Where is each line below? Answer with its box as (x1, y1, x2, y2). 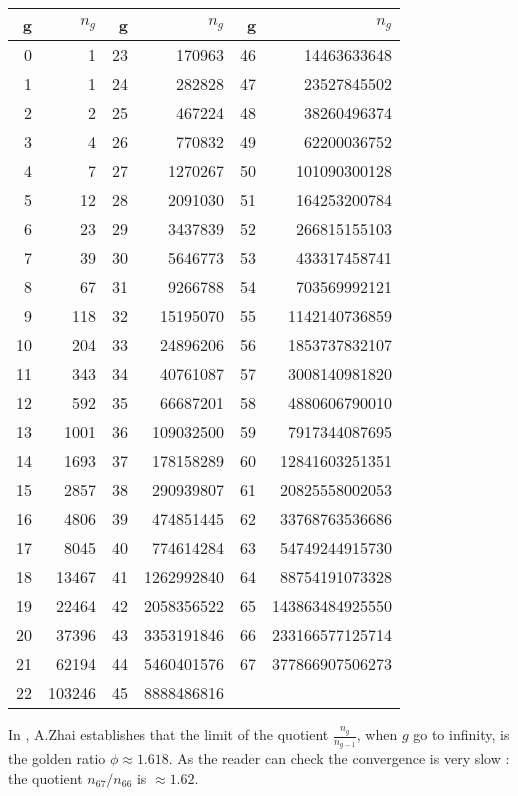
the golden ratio (8, 748, 106, 769)
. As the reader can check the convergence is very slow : (168, 748, 510, 769)
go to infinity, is (413, 724, 510, 744)
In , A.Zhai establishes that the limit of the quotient (8, 724, 329, 744)
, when (356, 724, 398, 744)
